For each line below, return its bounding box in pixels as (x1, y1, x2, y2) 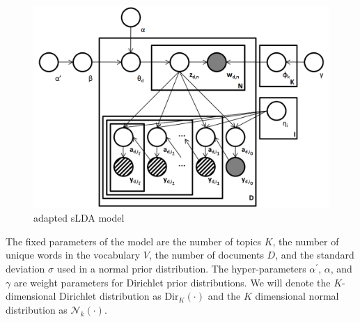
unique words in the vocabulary (6, 247, 141, 262)
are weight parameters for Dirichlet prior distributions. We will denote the (13, 275, 331, 289)
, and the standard (275, 247, 354, 262)
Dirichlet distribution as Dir (59, 289, 179, 303)
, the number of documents (148, 247, 264, 262)
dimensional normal (255, 289, 339, 303)
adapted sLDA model (33, 210, 125, 225)
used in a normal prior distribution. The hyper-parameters (56, 261, 306, 276)
